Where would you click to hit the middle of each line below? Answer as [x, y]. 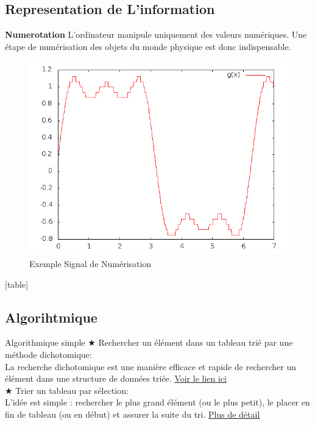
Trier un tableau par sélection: [72, 390]
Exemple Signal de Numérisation [90, 263]
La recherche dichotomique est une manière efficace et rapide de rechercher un [151, 366]
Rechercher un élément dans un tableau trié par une [196, 342]
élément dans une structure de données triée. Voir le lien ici [116, 378]
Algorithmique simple [45, 342]
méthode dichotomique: [48, 354]
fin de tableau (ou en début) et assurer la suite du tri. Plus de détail [133, 414]
